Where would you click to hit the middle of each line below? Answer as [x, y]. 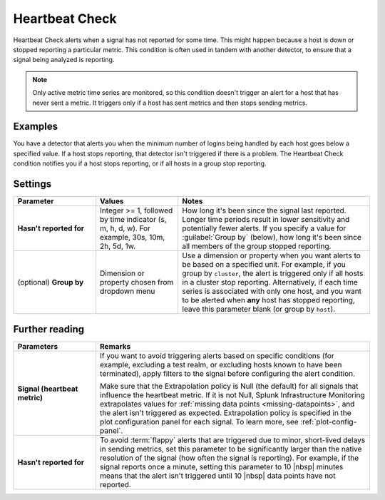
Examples [36, 127]
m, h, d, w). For [125, 228]
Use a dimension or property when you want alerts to [272, 255]
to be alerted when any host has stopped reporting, [269, 300]
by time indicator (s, [133, 220]
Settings [32, 184]
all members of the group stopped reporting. [257, 246]
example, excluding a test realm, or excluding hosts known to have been [221, 364]
